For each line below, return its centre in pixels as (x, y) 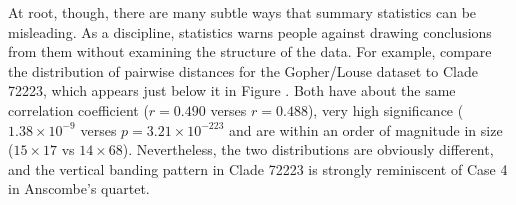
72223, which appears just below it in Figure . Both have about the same (232, 90)
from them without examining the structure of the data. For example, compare (250, 51)
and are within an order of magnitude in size (366, 129)
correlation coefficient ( (78, 109)
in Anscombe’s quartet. (79, 188)
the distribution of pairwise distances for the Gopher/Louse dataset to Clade (243, 70)
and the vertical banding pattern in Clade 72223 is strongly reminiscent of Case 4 (258, 168)
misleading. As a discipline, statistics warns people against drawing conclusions (250, 31)
